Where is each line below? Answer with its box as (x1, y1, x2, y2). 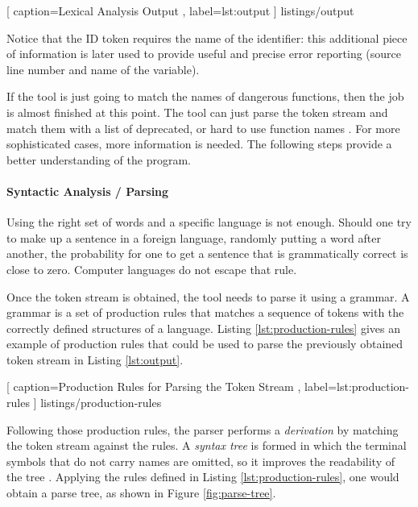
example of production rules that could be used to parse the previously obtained (6, 335, 404, 352)
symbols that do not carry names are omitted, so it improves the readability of (6, 452, 395, 469)
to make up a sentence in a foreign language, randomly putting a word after (6, 229, 381, 246)
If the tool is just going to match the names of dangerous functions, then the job (6, 88, 404, 105)
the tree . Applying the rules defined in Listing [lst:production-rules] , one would (6, 468, 399, 485)
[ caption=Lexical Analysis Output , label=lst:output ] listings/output (6, 2, 354, 19)
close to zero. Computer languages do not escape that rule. (6, 260, 297, 277)
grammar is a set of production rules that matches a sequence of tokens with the (6, 304, 404, 321)
